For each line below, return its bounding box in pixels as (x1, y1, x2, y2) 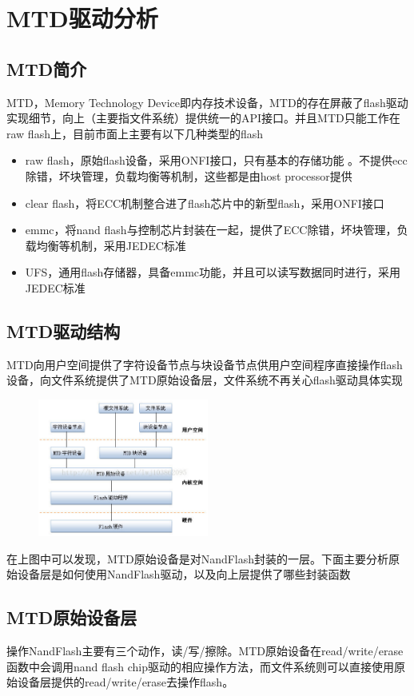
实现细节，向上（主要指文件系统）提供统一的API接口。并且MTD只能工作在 (6, 109, 400, 126)
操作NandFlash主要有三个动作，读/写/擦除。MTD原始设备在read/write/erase (6, 642, 404, 659)
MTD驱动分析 (6, 2, 158, 34)
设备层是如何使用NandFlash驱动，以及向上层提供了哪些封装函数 (17, 566, 351, 583)
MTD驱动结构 (6, 318, 121, 343)
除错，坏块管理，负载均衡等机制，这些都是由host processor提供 (25, 167, 352, 184)
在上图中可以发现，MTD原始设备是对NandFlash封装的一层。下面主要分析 (6, 550, 389, 567)
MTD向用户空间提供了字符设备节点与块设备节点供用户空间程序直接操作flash (6, 356, 403, 372)
